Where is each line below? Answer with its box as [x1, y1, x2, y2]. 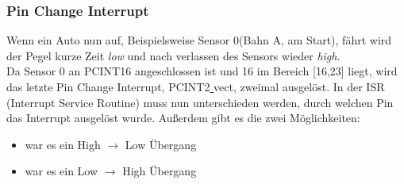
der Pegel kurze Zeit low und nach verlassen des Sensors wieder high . [6, 47, 341, 63]
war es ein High [25, 136, 101, 152]
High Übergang [122, 163, 197, 179]
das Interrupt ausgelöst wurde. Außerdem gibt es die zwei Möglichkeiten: [6, 109, 360, 126]
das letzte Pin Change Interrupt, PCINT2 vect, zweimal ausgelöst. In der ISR [6, 79, 385, 94]
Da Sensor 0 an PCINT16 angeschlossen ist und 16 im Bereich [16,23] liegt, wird [6, 63, 398, 79]
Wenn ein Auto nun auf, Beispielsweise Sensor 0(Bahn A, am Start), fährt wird [6, 32, 392, 48]
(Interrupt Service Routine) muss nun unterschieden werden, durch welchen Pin [6, 94, 394, 110]
